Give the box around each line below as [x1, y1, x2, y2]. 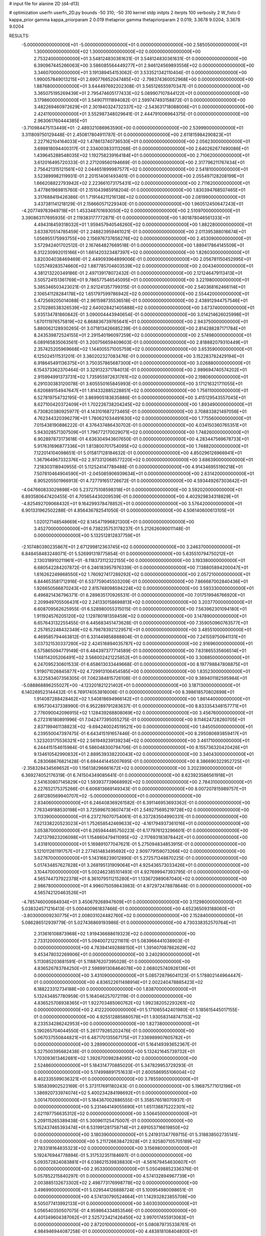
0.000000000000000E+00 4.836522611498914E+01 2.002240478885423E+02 [39, 979, 203, 985]
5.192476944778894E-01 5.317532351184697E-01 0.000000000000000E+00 [33, 1152, 192, 1158]
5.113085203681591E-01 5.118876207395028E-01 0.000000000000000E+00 [33, 958, 191, 964]
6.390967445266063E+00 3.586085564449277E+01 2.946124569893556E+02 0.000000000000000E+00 [33, 62, 255, 69]
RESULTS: [9, 33, 30, 39]
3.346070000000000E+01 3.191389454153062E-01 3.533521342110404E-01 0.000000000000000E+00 [33, 69, 247, 75]
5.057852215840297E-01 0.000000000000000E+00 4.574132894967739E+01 [33, 1173, 195, 1179]
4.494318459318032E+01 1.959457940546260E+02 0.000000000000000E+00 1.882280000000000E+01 [33, 221, 252, 227]
